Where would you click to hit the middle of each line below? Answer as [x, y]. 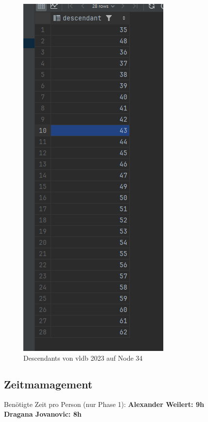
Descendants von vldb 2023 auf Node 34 [83, 358]
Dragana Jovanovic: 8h [43, 413]
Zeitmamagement [48, 384]
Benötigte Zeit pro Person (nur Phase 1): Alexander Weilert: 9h [104, 404]
